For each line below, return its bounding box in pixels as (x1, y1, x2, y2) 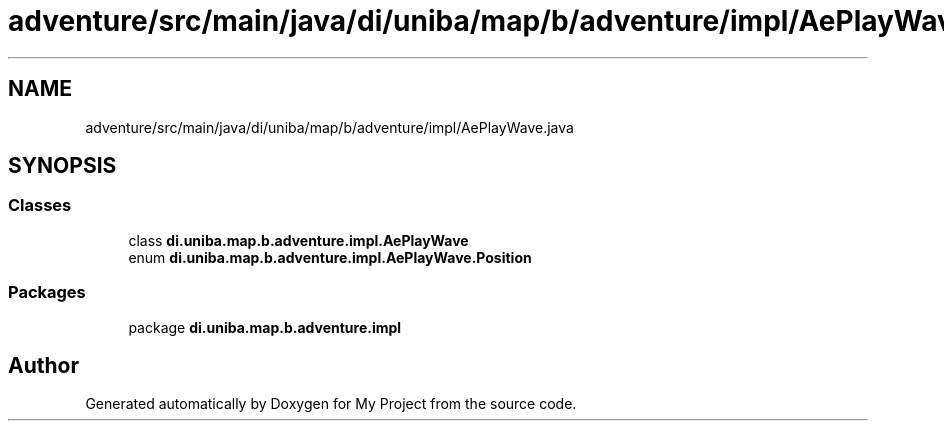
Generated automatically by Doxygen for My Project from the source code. (85, 395, 577, 413)
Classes (8, 195, 72, 216)
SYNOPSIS (8, 153, 117, 179)
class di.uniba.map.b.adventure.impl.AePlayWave (128, 231, 469, 249)
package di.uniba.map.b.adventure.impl (128, 318, 402, 336)
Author (8, 352, 79, 378)
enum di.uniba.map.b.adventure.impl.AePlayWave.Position (128, 248, 532, 266)
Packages (8, 282, 86, 303)
